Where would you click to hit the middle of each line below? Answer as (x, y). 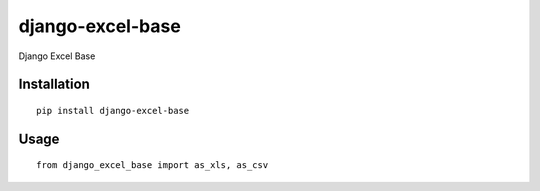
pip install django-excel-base (113, 110)
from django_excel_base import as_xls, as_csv (152, 165)
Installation (54, 84)
